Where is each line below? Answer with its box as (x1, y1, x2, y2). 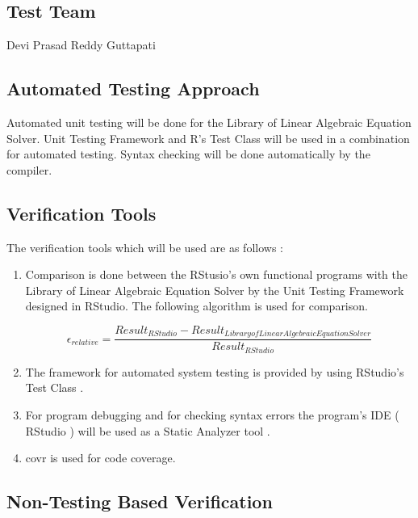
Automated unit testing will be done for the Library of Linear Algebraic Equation (6, 114, 412, 130)
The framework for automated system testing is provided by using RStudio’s (25, 363, 404, 380)
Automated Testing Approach (6, 76, 260, 101)
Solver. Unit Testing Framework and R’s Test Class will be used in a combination (6, 129, 410, 146)
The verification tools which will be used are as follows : (6, 238, 283, 255)
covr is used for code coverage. (25, 449, 176, 466)
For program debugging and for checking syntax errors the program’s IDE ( (25, 406, 399, 423)
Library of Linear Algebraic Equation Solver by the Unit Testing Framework (25, 281, 404, 298)
